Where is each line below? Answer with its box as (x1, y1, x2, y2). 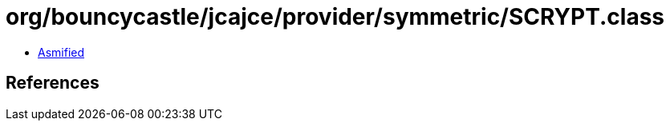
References (6, 73, 99, 93)
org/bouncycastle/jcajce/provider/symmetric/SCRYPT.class (6, 3, 664, 30)
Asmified (38, 45, 85, 59)
